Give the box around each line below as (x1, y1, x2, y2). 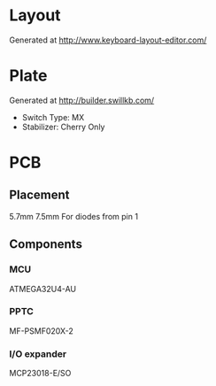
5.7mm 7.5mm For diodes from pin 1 (9, 211, 139, 221)
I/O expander (9, 347, 67, 359)
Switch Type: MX (21, 112, 85, 122)
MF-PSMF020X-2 (9, 325, 73, 336)
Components (9, 236, 82, 252)
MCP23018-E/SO (9, 368, 72, 379)
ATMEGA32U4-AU (9, 283, 77, 294)
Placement (9, 188, 70, 203)
